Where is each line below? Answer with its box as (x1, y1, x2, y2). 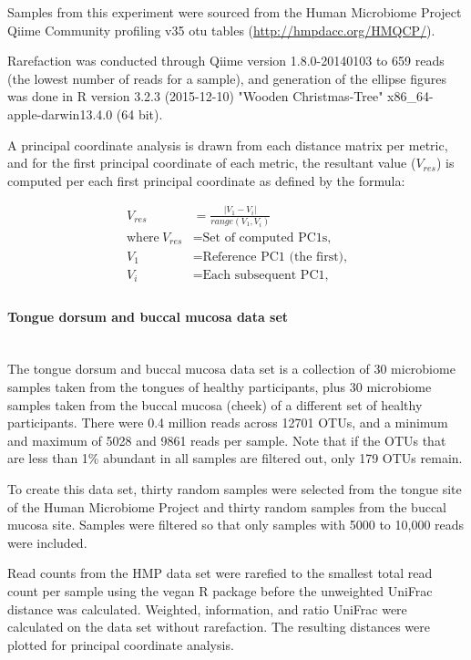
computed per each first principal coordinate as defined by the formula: (7, 170, 405, 190)
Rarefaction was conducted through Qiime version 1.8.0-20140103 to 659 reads (7, 51, 445, 70)
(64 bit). (116, 104, 163, 123)
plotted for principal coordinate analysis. (7, 634, 234, 654)
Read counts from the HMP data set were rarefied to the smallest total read (7, 563, 433, 583)
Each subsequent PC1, (202, 268, 329, 282)
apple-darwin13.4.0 (7, 104, 113, 123)
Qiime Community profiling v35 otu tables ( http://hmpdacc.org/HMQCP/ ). (7, 20, 435, 39)
